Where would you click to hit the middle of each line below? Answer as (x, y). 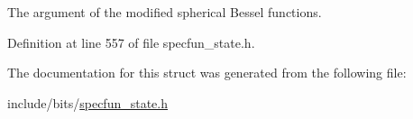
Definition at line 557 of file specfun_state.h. (131, 42)
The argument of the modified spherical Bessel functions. (165, 12)
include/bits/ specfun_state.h (87, 102)
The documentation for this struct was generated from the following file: (207, 73)
